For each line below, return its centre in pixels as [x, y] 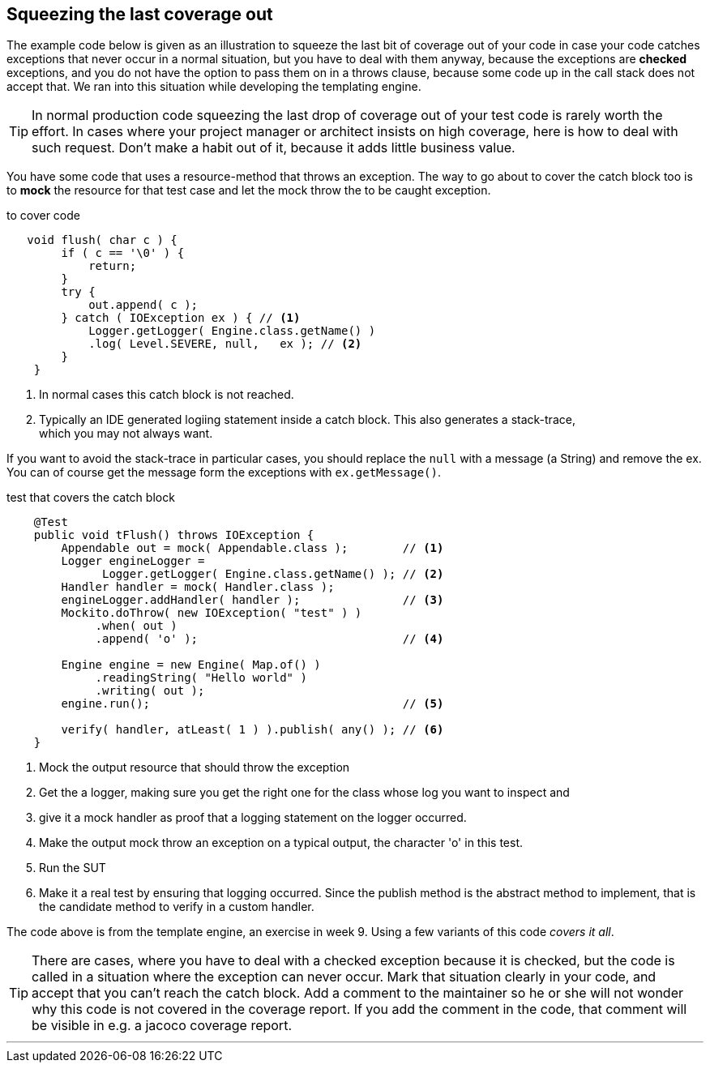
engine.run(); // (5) [252, 704]
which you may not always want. [126, 434]
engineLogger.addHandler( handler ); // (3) [252, 600]
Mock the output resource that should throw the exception [195, 768]
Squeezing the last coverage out [140, 14]
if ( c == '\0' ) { [123, 253]
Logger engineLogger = [133, 561]
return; [113, 266]
